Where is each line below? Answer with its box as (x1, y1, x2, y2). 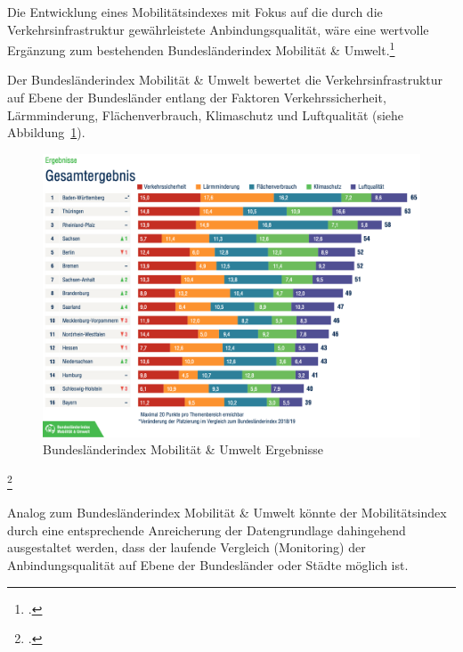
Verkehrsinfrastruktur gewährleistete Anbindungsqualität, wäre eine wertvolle (7, 20, 429, 38)
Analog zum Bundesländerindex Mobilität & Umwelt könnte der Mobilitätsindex (7, 503, 447, 522)
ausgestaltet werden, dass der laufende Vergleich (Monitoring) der (7, 538, 366, 557)
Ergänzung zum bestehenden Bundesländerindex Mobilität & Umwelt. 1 (7, 38, 395, 59)
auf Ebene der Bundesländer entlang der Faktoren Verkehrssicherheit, (7, 88, 386, 107)
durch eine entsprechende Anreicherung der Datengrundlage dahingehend (7, 520, 406, 539)
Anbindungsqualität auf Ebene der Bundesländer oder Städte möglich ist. (7, 556, 409, 575)
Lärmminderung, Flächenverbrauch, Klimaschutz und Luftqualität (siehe (7, 105, 404, 124)
